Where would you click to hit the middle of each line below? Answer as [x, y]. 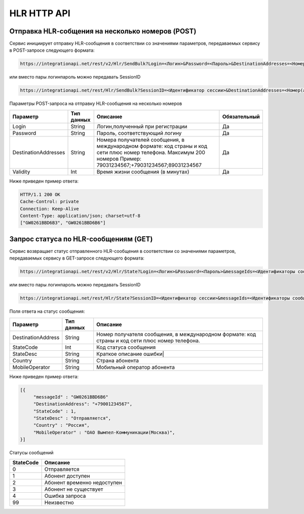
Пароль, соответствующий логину [139, 133]
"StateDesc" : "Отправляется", [72, 418]
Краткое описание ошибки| [130, 354]
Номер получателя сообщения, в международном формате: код [176, 334]
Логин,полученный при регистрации [142, 126]
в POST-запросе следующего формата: [52, 50]
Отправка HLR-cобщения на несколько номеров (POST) [103, 31]
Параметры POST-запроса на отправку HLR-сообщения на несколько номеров [96, 103]
